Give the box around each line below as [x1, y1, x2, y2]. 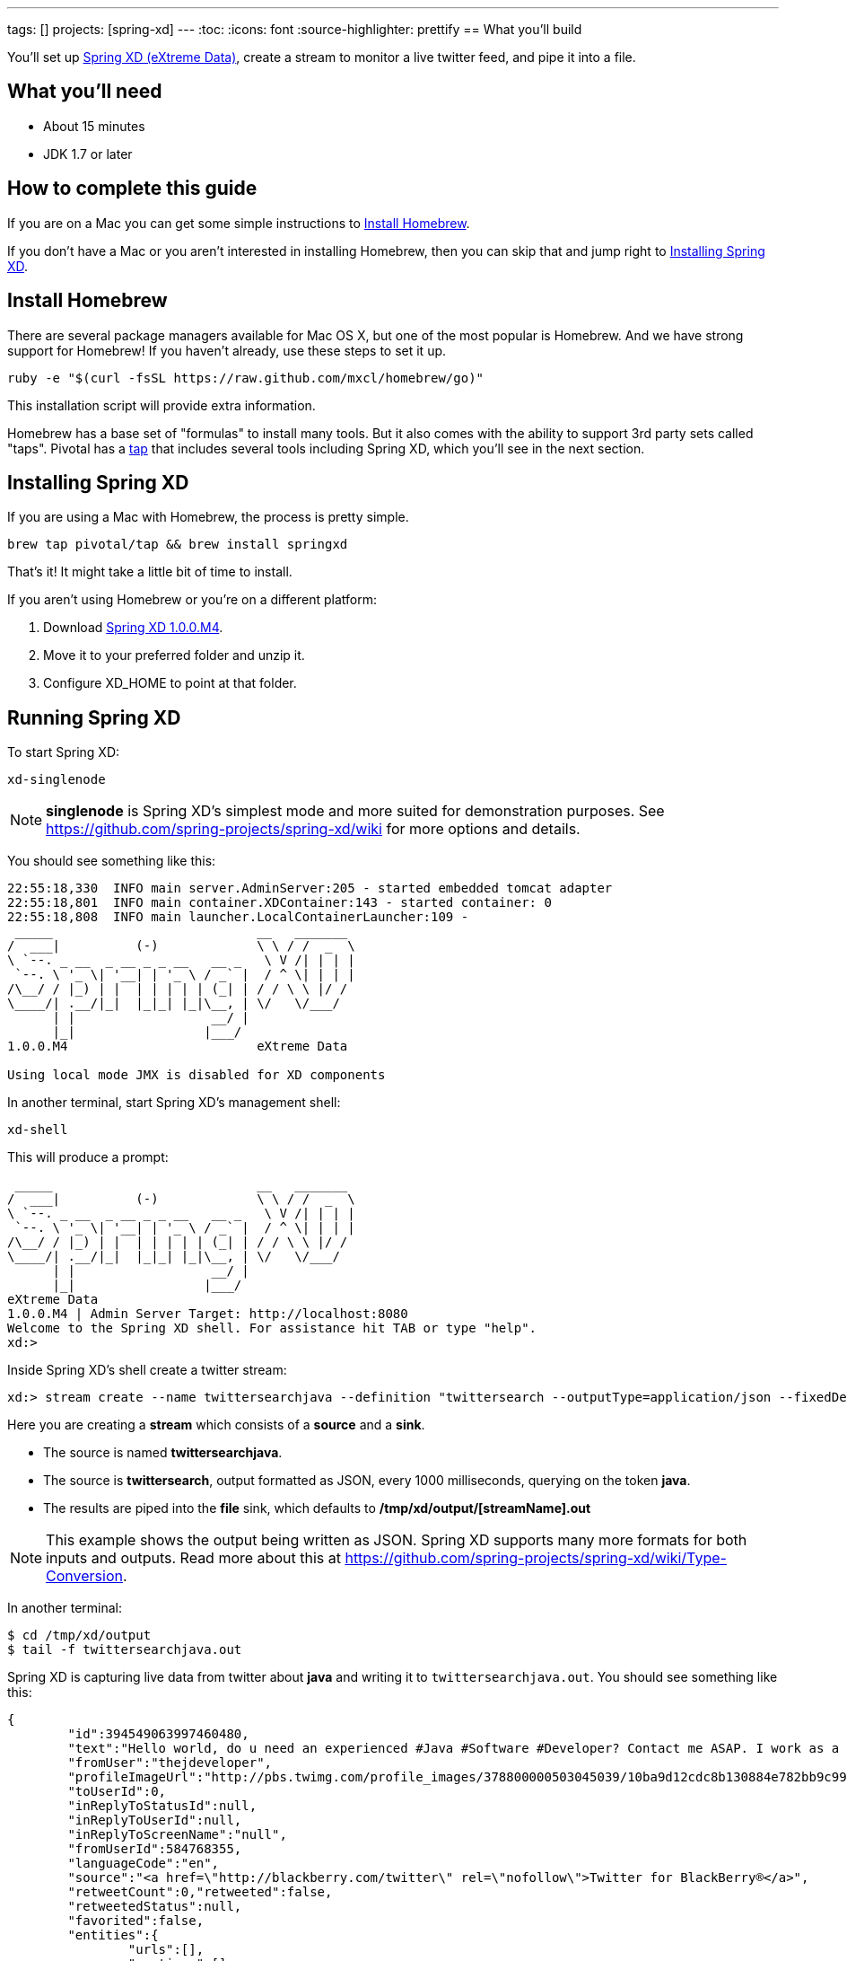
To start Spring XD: [7, 744, 120, 761]
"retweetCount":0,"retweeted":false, [67, 1885, 333, 1900]
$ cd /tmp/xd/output [7, 1628, 152, 1643]
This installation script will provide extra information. [7, 397, 316, 413]
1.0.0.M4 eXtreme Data [7, 1039, 348, 1054]
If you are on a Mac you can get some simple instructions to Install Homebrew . [7, 215, 470, 231]
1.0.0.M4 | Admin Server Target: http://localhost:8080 [7, 1306, 408, 1322]
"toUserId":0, [67, 1784, 167, 1799]
